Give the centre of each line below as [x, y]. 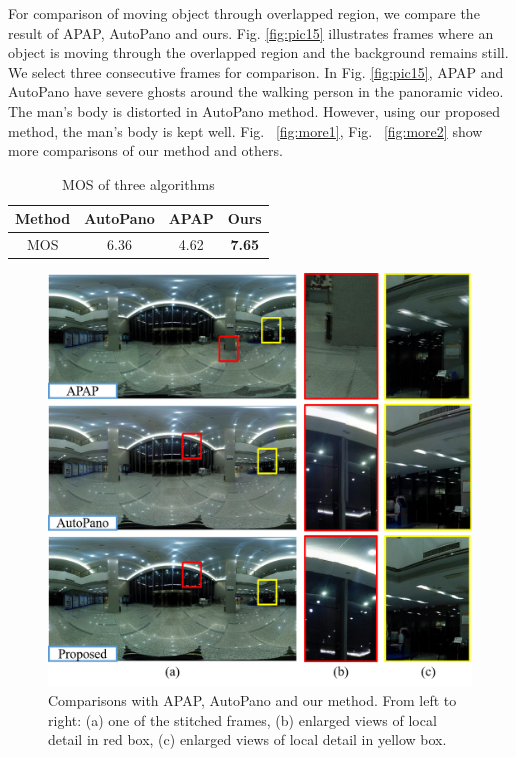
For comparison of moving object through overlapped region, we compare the [244, 13]
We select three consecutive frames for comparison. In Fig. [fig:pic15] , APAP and [256, 71]
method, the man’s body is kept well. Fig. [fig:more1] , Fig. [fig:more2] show [245, 130]
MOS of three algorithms [138, 183]
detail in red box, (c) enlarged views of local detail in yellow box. [247, 739]
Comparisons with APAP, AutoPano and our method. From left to [252, 700]
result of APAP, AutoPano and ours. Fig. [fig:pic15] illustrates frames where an [251, 32]
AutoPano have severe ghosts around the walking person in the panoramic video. [256, 91]
